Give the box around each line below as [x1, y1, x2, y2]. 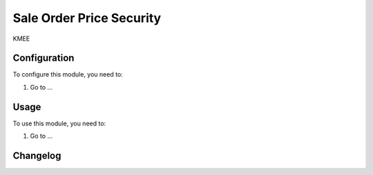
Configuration [12, 52, 75, 64]
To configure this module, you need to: [12, 70, 124, 79]
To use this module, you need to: [12, 119, 106, 127]
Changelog [12, 150, 61, 161]
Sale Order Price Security [12, 10, 162, 25]
